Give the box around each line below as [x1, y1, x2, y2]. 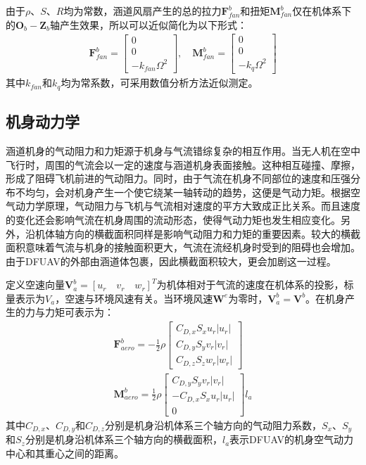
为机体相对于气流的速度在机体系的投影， [156, 277, 344, 292]
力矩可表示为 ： [44, 305, 114, 319]
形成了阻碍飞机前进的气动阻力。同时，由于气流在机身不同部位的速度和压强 [6, 171, 351, 186]
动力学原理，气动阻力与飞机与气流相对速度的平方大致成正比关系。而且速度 [15, 198, 360, 213]
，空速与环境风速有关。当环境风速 [55, 291, 213, 305]
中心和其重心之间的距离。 [6, 445, 124, 460]
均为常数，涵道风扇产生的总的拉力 [63, 4, 222, 18]
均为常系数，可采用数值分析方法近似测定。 [61, 75, 258, 90]
